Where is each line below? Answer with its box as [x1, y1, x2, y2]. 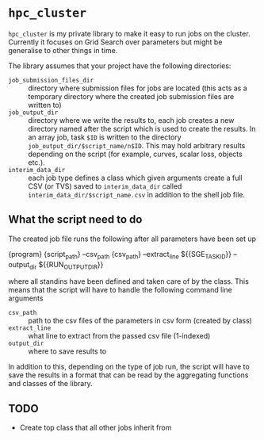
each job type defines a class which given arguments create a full [28, 173, 243, 182]
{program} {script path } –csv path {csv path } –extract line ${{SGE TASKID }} [8, 249, 232, 261]
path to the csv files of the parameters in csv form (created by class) [28, 316, 252, 326]
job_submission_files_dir [8, 76, 94, 84]
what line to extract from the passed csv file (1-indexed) [28, 331, 211, 341]
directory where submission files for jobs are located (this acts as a [28, 83, 247, 93]
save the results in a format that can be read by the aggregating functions [8, 370, 249, 380]
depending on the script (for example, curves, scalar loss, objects [28, 149, 243, 159]
